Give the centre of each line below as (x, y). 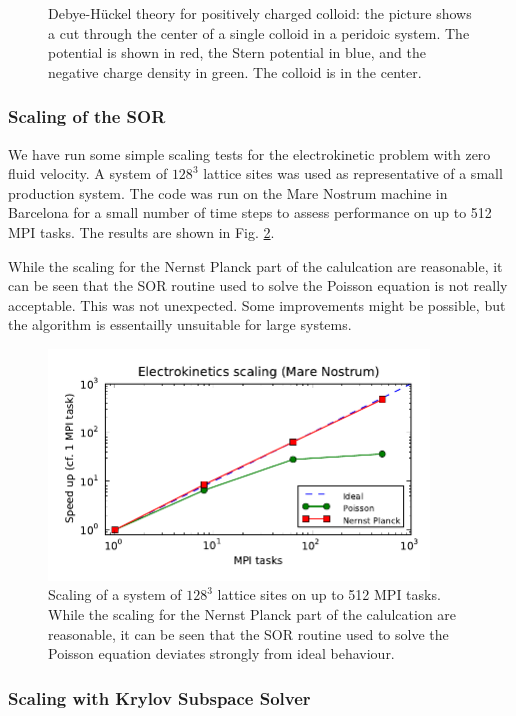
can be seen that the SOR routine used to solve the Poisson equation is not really (258, 285)
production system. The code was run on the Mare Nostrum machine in (228, 192)
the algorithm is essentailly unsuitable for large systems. (180, 324)
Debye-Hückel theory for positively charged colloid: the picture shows (260, 13)
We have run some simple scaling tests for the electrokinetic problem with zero (249, 153)
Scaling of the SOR (87, 116)
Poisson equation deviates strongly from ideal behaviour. (221, 653)
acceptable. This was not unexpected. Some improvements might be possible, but (257, 304)
